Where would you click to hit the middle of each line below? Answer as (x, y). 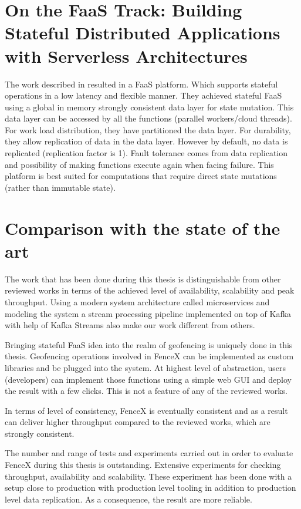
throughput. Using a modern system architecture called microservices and (137, 301)
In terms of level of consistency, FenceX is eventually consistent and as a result (146, 410)
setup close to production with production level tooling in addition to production (150, 488)
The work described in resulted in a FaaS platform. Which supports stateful (141, 84)
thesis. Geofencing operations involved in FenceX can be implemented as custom (149, 356)
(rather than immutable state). (60, 187)
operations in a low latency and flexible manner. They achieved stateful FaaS (143, 95)
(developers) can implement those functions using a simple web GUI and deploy (148, 379)
